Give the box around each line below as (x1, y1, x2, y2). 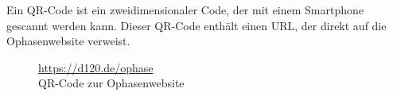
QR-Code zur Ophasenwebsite (38, 75, 185, 91)
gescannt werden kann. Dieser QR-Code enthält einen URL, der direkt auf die (6, 17, 387, 33)
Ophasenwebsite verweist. (6, 33, 130, 49)
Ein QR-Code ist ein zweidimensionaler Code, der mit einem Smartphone (6, 2, 364, 17)
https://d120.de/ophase (38, 59, 154, 75)
